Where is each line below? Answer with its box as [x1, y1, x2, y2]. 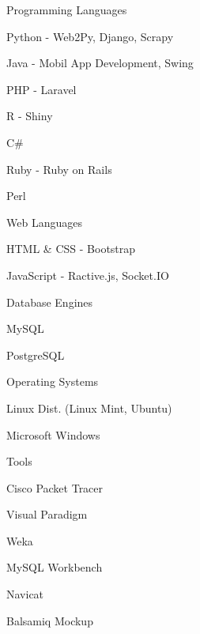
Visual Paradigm [6, 506, 88, 523]
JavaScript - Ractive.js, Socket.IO [6, 266, 169, 283]
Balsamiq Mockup [6, 612, 93, 628]
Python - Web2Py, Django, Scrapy [6, 28, 174, 44]
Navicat [6, 586, 44, 602]
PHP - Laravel [6, 81, 77, 97]
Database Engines [6, 293, 93, 310]
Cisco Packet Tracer [6, 479, 104, 496]
